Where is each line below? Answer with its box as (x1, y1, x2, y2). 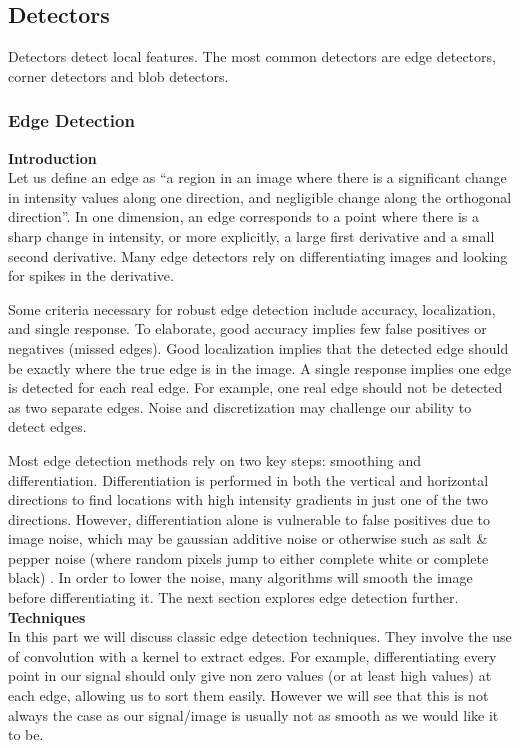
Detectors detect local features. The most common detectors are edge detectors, (8, 46, 496, 67)
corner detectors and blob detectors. (8, 65, 229, 86)
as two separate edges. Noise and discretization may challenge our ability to (8, 396, 472, 417)
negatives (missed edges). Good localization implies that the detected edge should (8, 337, 509, 358)
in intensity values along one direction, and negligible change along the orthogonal (8, 186, 512, 207)
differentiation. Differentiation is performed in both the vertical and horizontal (8, 469, 489, 490)
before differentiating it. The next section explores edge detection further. (8, 587, 459, 608)
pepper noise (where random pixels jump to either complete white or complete (8, 547, 489, 568)
